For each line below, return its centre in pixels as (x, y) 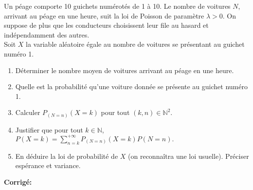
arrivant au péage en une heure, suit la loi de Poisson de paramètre (104, 15)
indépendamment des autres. (47, 34)
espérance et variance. (48, 165)
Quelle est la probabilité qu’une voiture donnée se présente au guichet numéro (131, 86)
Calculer (28, 112)
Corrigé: (18, 181)
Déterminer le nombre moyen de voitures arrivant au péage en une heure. (125, 70)
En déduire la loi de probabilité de (67, 156)
